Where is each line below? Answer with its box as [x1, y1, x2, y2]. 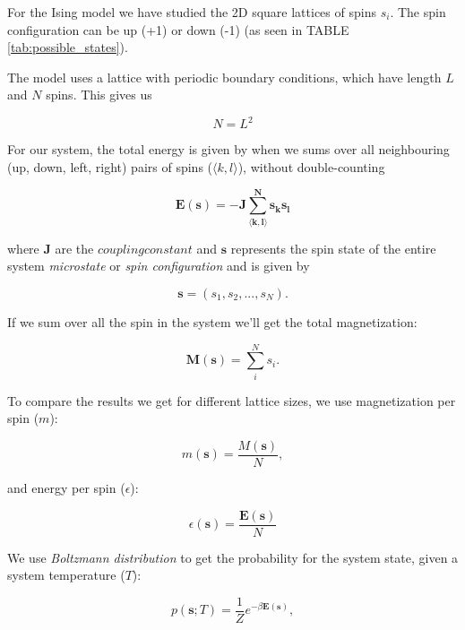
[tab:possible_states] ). [7, 38, 128, 56]
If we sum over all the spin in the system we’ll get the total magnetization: [7, 312, 418, 331]
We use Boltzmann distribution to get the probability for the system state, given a [7, 548, 459, 566]
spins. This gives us [46, 85, 152, 104]
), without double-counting [237, 158, 385, 177]
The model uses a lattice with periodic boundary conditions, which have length [7, 67, 442, 86]
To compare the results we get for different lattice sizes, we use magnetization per [7, 391, 456, 410]
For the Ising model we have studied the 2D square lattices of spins [7, 3, 376, 21]
